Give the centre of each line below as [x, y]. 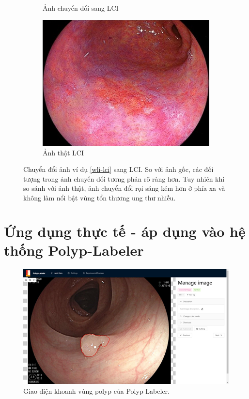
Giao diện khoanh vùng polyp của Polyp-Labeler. [96, 391]
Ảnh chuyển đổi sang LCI [81, 8]
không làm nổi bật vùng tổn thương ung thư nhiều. [100, 197]
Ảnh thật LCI [63, 153]
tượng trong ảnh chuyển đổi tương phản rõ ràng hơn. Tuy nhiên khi [124, 178]
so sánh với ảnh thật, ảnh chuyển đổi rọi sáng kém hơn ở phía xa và [124, 188]
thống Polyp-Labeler [74, 250]
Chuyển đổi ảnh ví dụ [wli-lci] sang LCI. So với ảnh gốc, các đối [118, 169]
